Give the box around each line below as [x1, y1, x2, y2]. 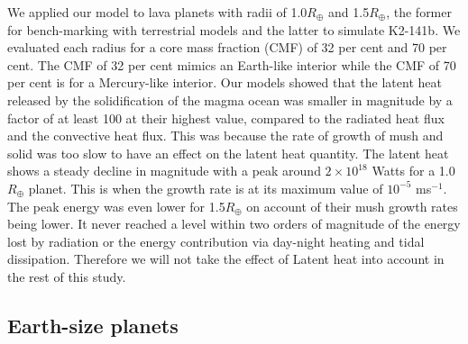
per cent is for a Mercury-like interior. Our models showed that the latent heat [7, 73, 442, 92]
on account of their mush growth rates [246, 196, 458, 215]
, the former [386, 3, 452, 21]
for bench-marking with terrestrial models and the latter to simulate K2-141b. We [7, 20, 461, 39]
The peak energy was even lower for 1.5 [7, 196, 225, 215]
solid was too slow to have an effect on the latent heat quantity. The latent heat [7, 143, 449, 162]
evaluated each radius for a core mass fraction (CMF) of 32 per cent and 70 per [7, 38, 447, 57]
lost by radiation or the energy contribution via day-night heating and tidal [7, 231, 425, 250]
